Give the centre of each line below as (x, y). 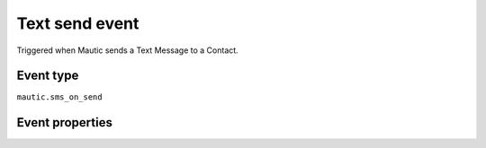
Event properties (64, 122)
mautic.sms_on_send (59, 97)
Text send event (78, 23)
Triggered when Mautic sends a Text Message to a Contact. (127, 50)
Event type (48, 76)
